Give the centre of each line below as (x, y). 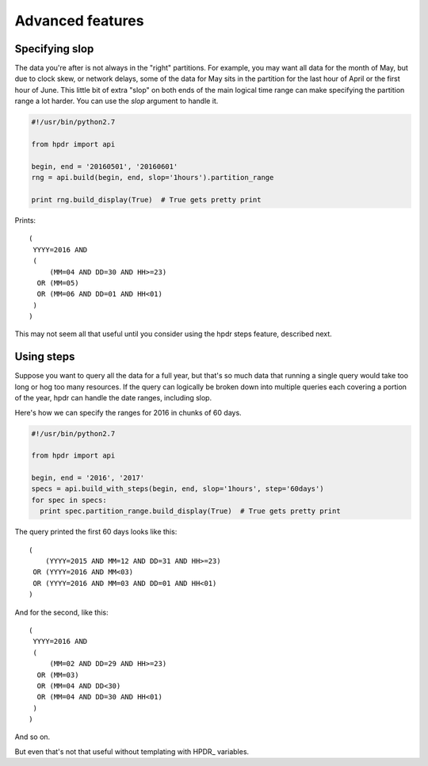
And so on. (32, 737)
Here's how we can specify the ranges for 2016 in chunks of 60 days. (128, 412)
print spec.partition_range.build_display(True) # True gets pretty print (190, 511)
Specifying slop (54, 49)
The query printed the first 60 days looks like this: (96, 532)
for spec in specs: (69, 500)
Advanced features (79, 21)
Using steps (45, 357)
